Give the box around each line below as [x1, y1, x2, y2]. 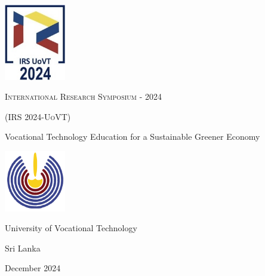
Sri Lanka [5, 241, 41, 254]
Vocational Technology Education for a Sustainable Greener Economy [5, 130, 260, 143]
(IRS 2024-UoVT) [5, 110, 71, 122]
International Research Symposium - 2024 [5, 90, 162, 103]
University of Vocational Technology [5, 222, 137, 234]
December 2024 [5, 262, 61, 274]
